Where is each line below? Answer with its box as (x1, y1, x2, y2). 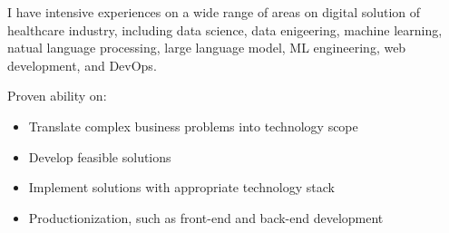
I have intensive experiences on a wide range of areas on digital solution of (7, 3, 421, 21)
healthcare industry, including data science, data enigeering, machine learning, (7, 20, 443, 39)
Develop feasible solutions (28, 147, 171, 166)
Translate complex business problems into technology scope (28, 116, 358, 135)
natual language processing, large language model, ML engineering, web (7, 38, 406, 57)
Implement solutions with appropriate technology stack (28, 178, 335, 197)
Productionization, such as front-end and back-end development (28, 208, 384, 227)
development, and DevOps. (7, 55, 157, 74)
